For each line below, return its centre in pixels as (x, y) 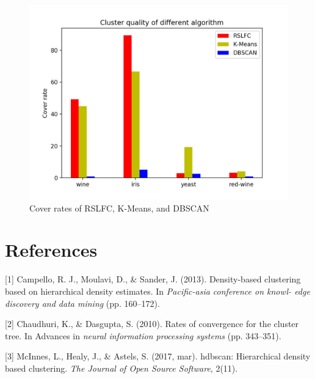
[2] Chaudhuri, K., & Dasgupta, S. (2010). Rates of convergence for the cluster (152, 324)
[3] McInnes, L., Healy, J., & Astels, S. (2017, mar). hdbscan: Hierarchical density (158, 356)
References (51, 250)
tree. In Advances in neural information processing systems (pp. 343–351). (143, 335)
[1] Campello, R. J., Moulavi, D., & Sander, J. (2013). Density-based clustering (153, 279)
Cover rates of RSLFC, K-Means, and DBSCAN (119, 208)
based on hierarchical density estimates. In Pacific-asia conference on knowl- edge (157, 291)
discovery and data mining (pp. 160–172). (82, 303)
